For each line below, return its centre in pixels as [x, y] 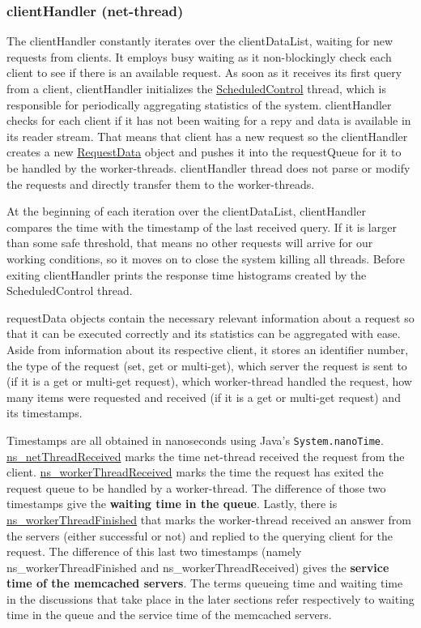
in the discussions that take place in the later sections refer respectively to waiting [210, 598]
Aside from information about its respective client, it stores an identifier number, [208, 349]
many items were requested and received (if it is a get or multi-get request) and [204, 397]
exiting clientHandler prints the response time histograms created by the [187, 274]
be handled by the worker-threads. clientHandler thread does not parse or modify [208, 167]
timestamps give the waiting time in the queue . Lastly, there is [172, 504]
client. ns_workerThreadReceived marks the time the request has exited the [195, 472]
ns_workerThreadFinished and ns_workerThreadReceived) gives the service [198, 567]
